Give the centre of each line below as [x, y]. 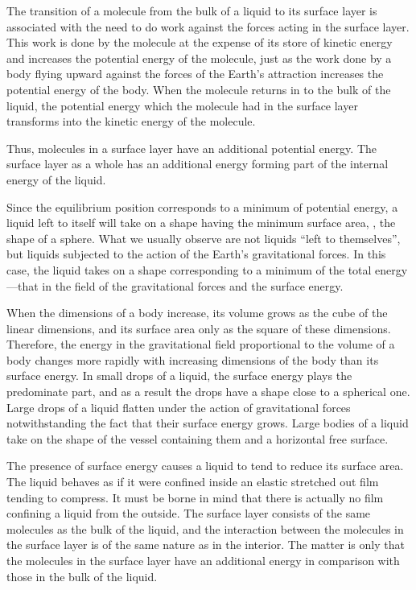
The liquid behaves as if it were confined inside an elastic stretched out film [193, 482]
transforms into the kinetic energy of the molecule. [131, 121]
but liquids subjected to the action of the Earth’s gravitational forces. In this [196, 254]
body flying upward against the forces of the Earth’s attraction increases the [195, 74]
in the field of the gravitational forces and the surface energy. [193, 285]
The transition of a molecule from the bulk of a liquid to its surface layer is [192, 10]
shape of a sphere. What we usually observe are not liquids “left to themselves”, [204, 238]
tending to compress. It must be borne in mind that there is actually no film [195, 497]
